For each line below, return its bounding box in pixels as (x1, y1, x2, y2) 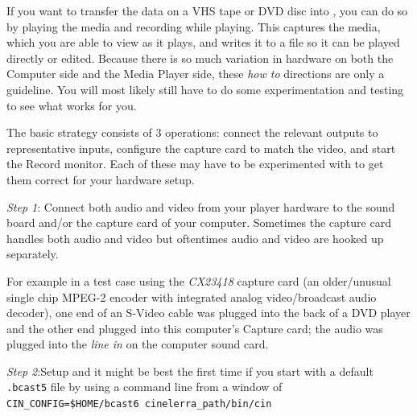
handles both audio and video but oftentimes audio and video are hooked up (6, 229, 384, 246)
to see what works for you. (6, 97, 137, 113)
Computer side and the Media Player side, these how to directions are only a (6, 65, 385, 82)
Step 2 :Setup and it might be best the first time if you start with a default (6, 362, 374, 379)
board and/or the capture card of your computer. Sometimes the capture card (6, 214, 391, 231)
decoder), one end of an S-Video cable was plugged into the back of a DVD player (6, 304, 411, 321)
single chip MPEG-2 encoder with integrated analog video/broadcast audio (6, 288, 377, 305)
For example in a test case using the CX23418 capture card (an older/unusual (6, 272, 391, 289)
